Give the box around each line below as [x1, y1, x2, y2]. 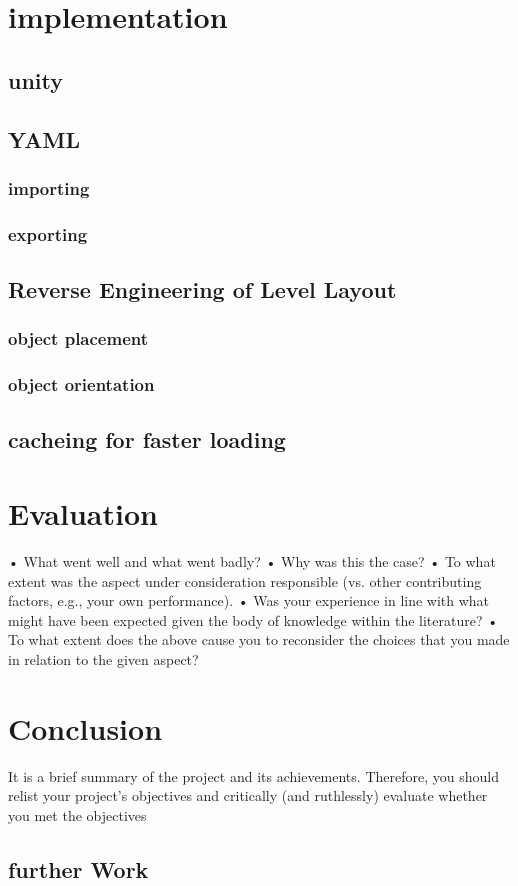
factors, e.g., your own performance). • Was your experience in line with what [8, 590, 490, 611]
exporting [8, 221, 88, 246]
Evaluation [8, 493, 158, 534]
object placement [8, 326, 149, 351]
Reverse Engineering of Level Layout [8, 274, 397, 305]
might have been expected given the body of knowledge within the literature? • [8, 609, 499, 630]
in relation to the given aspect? [8, 648, 199, 669]
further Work [8, 853, 149, 884]
